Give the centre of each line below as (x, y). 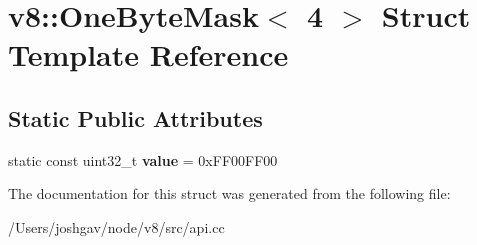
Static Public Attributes (135, 117)
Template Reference (148, 54)
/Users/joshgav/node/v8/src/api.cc (116, 226)
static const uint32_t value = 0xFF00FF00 (143, 159)
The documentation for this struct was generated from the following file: (229, 193)
